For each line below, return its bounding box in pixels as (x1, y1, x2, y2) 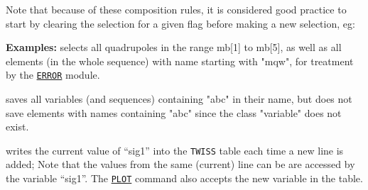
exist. (6, 119, 29, 134)
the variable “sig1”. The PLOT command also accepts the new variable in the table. (6, 171, 363, 186)
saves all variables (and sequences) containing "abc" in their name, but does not (6, 91, 352, 106)
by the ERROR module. (6, 67, 100, 82)
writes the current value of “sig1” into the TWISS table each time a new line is (6, 142, 344, 157)
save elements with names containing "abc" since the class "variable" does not (6, 105, 342, 120)
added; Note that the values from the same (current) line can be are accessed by (6, 157, 355, 172)
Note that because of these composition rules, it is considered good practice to (6, 2, 347, 16)
